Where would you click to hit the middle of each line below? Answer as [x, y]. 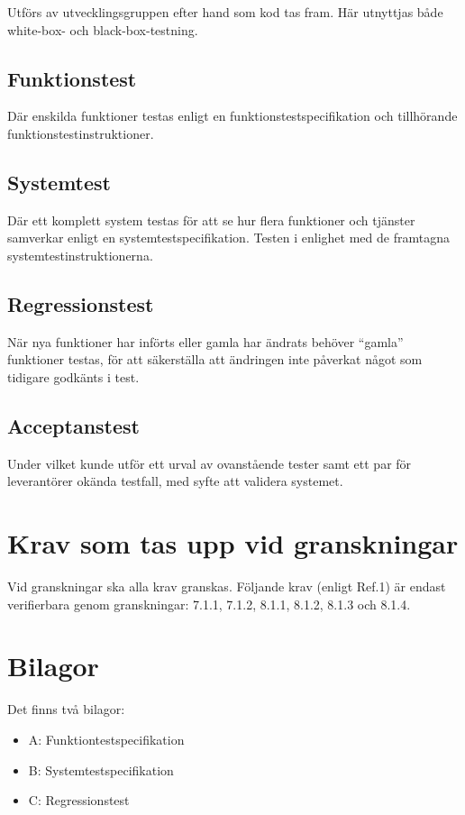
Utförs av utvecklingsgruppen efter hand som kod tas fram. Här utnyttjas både [225, 12]
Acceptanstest [73, 425]
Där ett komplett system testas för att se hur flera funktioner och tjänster [211, 220]
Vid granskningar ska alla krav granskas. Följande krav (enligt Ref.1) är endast [227, 586]
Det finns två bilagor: [66, 709]
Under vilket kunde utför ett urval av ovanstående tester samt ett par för [210, 463]
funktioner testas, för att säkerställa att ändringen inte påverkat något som [215, 359]
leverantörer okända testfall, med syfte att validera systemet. [175, 481]
